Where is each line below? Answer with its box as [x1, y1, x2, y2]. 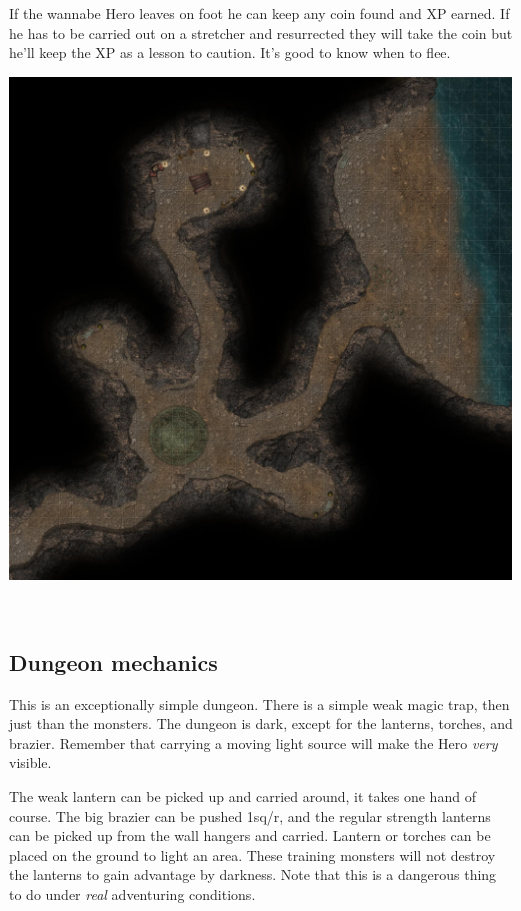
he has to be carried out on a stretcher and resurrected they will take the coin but [9, 22, 513, 43]
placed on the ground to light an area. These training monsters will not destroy [9, 844, 496, 865]
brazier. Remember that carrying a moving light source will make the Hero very [9, 732, 498, 753]
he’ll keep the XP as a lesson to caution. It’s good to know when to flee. [9, 42, 451, 63]
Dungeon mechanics [9, 646, 218, 677]
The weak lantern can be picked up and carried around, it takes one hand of [9, 786, 476, 807]
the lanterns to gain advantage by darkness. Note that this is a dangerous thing [9, 864, 497, 885]
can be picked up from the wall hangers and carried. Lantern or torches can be [9, 825, 491, 846]
